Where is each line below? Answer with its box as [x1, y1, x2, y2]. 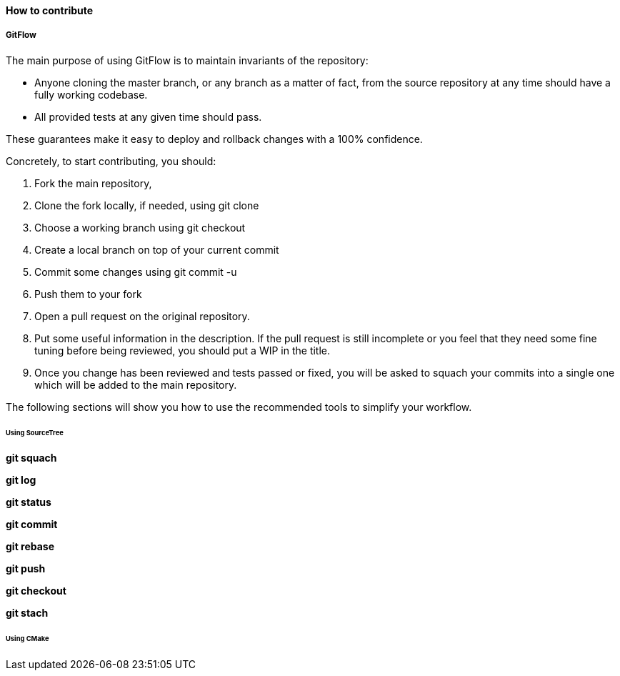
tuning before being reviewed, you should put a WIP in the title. [34, 344, 331, 357]
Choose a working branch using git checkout [34, 221, 246, 234]
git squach [6, 452, 57, 464]
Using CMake [6, 635, 49, 643]
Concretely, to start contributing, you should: [6, 154, 216, 167]
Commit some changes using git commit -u [34, 265, 237, 278]
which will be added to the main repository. [34, 378, 237, 391]
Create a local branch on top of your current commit [34, 243, 279, 256]
